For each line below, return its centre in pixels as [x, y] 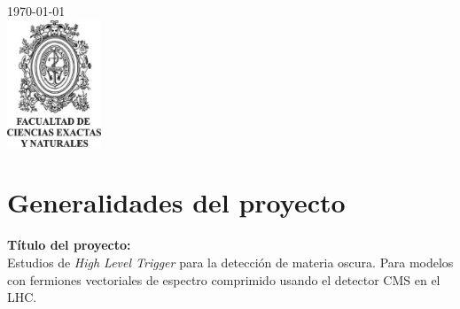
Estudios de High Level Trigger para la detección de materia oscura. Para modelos [230, 262]
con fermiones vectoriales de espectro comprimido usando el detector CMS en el [224, 279]
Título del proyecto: [69, 245]
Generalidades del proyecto [176, 202]
